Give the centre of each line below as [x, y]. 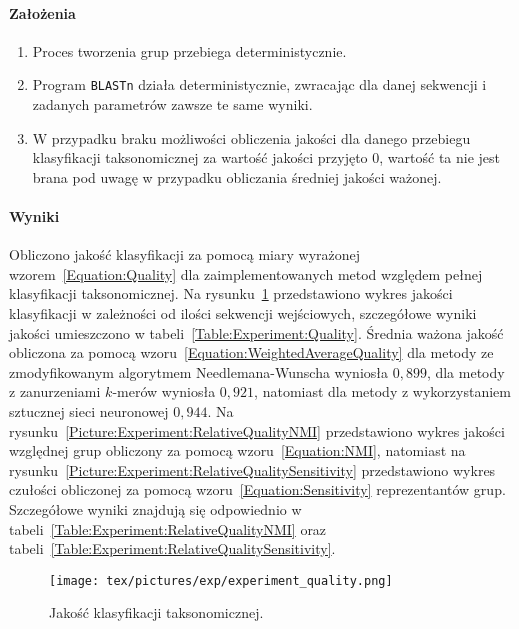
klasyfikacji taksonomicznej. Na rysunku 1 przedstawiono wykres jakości [231, 293]
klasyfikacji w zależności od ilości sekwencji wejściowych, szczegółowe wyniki [243, 313]
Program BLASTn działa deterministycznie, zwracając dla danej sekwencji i [259, 84]
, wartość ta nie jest [440, 157]
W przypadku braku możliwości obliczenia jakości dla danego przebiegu [251, 137]
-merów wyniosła [164, 391]
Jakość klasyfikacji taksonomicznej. [156, 612]
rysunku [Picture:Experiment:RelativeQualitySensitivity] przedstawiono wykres [252, 469]
